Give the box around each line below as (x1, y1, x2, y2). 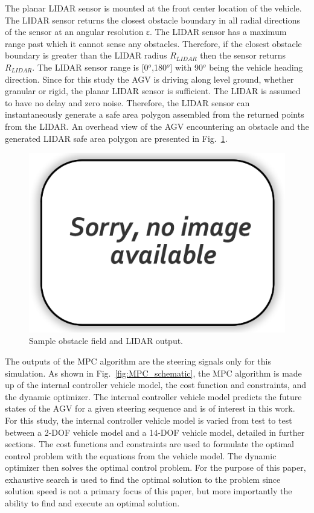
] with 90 (170, 60, 203, 73)
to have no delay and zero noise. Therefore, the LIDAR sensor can (5, 96, 250, 109)
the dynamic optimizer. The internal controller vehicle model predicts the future (5, 390, 302, 403)
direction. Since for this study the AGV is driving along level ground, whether (5, 72, 294, 85)
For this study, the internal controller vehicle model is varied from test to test (5, 413, 292, 426)
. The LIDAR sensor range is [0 (32, 60, 149, 73)
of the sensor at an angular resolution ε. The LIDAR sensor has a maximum (5, 25, 287, 38)
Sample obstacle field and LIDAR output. (29, 334, 184, 347)
